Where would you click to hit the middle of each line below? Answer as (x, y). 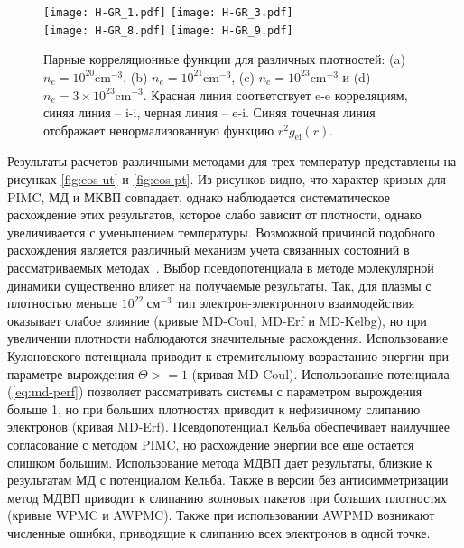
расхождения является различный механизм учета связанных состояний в (209, 250)
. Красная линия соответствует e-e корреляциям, (275, 94)
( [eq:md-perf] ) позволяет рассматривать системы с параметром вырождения (215, 391)
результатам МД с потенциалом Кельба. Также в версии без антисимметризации (228, 480)
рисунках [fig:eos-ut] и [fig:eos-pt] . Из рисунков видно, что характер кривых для (227, 179)
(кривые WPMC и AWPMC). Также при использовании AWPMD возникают (221, 515)
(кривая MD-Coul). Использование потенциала (320, 373)
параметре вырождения (71, 373)
